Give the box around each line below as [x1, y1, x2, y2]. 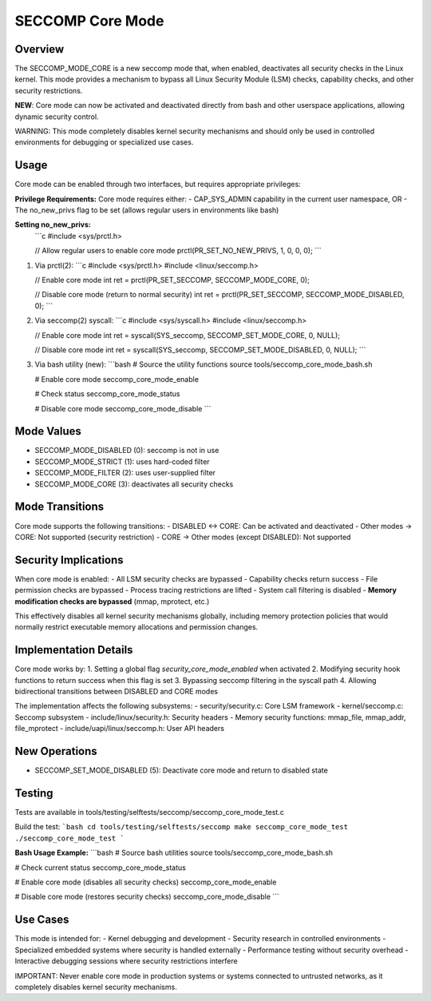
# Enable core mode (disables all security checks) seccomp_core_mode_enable [14, 877, 277, 887]
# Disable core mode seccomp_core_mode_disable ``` [34, 403, 212, 413]
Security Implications [14, 553, 124, 566]
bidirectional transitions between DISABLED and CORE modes [14, 687, 219, 697]
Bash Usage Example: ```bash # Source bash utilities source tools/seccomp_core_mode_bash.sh [14, 848, 334, 858]
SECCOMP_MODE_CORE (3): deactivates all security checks [34, 479, 234, 489]
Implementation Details [14, 643, 133, 657]
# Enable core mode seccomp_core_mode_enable [34, 374, 200, 383]
